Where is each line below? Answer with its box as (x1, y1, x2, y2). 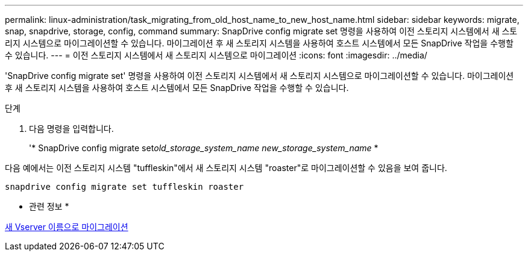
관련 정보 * (29, 201, 69, 211)
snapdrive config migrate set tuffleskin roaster (5, 182, 244, 192)
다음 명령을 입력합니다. (29, 123, 114, 134)
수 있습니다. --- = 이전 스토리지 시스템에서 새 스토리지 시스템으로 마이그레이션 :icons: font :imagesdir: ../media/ (5, 50, 427, 60)
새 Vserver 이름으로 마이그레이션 (5, 222, 128, 232)
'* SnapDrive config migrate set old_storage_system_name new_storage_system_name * (29, 143, 379, 153)
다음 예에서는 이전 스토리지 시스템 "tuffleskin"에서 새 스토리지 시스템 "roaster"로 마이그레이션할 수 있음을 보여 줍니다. (5, 163, 447, 173)
